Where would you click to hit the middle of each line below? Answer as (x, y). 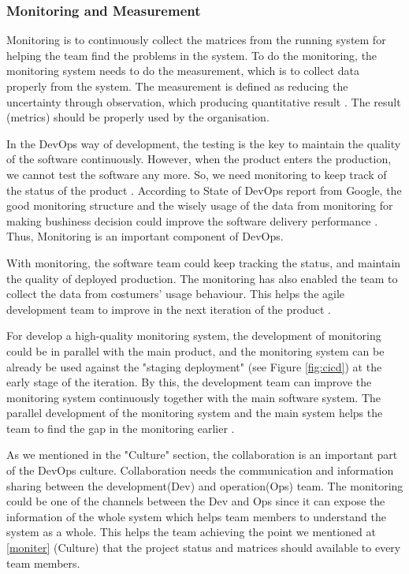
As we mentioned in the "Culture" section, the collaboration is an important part (202, 455)
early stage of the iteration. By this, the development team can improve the (189, 382)
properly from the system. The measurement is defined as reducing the (177, 86)
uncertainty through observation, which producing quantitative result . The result (204, 101)
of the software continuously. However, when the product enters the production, (199, 159)
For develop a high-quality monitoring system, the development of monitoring (194, 335)
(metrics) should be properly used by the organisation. (138, 117)
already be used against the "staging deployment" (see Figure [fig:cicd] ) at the (194, 366)
